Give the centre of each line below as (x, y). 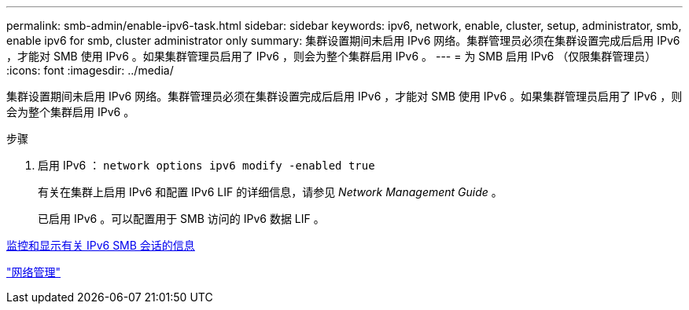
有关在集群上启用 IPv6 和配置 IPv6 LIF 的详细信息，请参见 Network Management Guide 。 (270, 192)
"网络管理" (34, 272)
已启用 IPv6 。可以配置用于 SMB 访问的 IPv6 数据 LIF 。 (181, 219)
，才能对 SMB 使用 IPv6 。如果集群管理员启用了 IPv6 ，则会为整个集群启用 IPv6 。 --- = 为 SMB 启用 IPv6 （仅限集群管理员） (332, 56)
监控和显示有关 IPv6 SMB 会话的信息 (101, 245)
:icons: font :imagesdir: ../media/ (90, 70)
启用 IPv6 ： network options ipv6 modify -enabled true (206, 165)
